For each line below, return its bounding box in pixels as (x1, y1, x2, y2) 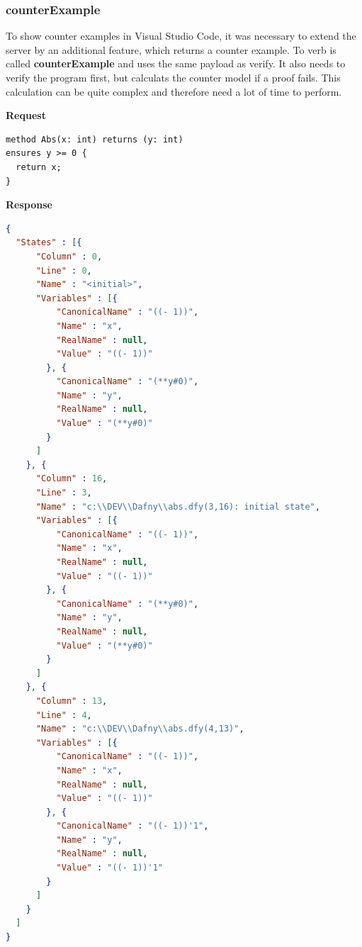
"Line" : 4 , (35, 710, 92, 720)
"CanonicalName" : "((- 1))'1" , (56, 821, 209, 831)
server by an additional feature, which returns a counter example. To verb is (6, 42, 336, 57)
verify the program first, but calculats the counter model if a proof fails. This (6, 70, 341, 84)
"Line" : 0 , (35, 265, 92, 276)
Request (6, 108, 46, 123)
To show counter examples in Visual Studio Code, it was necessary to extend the (6, 28, 356, 43)
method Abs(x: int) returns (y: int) (6, 134, 183, 145)
